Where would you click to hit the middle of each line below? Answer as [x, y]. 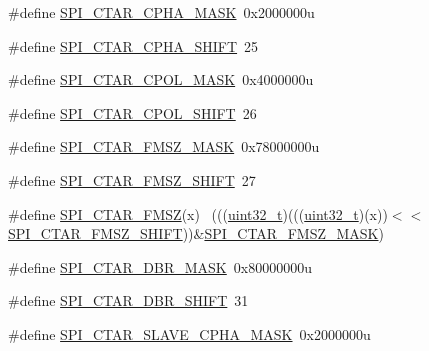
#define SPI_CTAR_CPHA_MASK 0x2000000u [161, 12]
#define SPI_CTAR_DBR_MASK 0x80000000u [160, 266]
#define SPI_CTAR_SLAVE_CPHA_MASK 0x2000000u [189, 333]
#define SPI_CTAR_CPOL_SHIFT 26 [132, 112]
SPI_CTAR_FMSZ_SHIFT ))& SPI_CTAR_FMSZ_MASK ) [196, 233]
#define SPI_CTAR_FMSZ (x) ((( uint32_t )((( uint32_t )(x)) [198, 213]
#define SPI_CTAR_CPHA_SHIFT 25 [133, 45]
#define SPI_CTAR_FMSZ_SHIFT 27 [132, 179]
